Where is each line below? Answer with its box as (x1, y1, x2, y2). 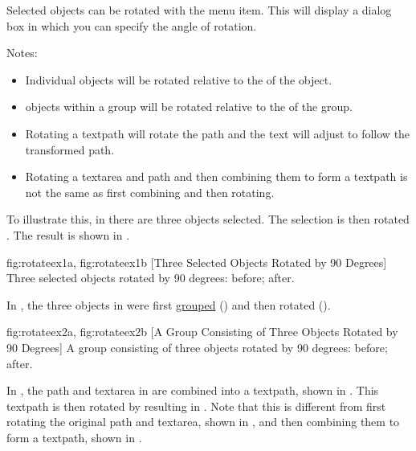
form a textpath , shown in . (6, 428, 142, 445)
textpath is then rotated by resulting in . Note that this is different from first (6, 397, 386, 414)
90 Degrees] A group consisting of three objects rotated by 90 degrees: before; (6, 338, 388, 355)
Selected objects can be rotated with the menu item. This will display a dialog (6, 2, 392, 18)
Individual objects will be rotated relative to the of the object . (25, 71, 332, 88)
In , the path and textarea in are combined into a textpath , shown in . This (6, 382, 379, 399)
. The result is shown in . (6, 226, 130, 243)
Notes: (6, 44, 38, 61)
